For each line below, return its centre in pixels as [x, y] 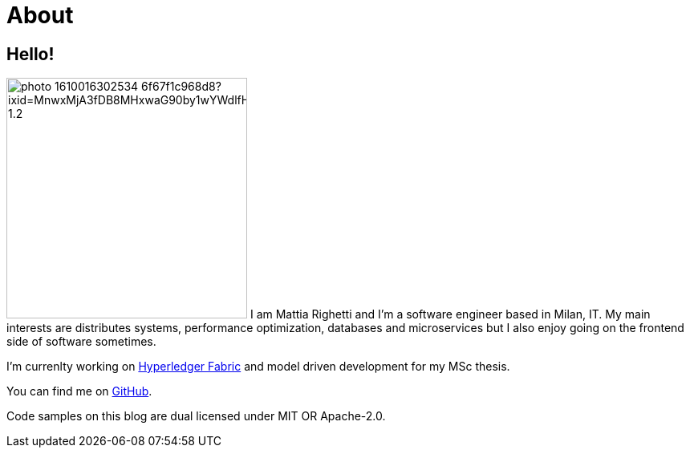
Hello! [30, 54]
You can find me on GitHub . [79, 391]
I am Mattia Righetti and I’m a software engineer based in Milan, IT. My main [450, 314]
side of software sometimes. [81, 342]
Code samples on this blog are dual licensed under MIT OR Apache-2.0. [196, 416]
